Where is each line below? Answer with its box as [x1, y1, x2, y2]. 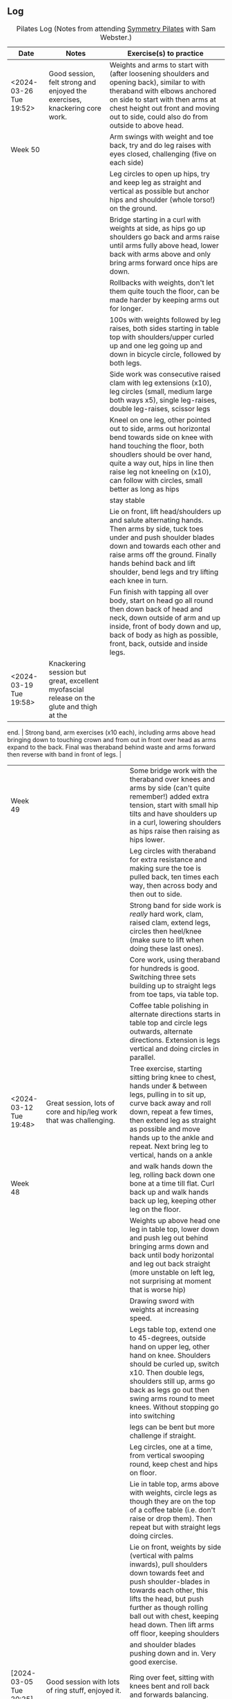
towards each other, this [129, 1585, 209, 1595]
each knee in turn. [109, 576, 168, 585]
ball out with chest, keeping [129, 1611, 219, 1621]
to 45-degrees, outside [129, 1333, 206, 1342]
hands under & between [129, 1081, 207, 1090]
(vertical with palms [129, 1550, 194, 1560]
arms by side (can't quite [129, 783, 211, 792]
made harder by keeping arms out [109, 295, 220, 305]
